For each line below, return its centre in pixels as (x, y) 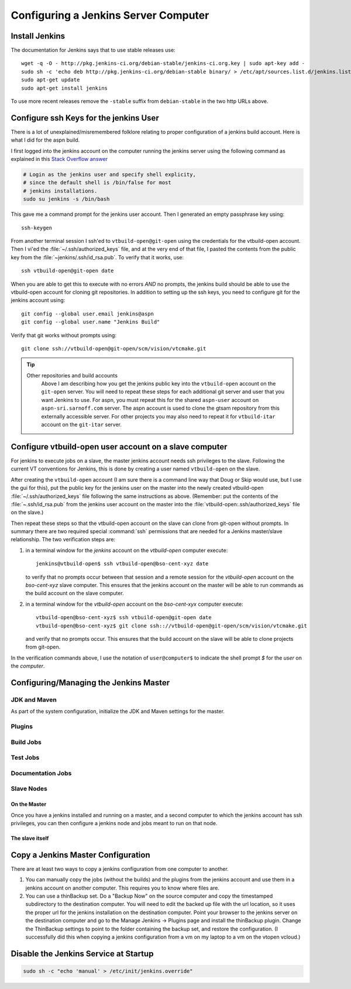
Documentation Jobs (41, 773)
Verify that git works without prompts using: (64, 335)
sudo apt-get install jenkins (65, 88)
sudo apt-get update (51, 80)
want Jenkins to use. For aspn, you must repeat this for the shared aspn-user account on (150, 400)
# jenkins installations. (60, 191)
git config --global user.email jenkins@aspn (88, 314)
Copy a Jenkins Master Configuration (80, 855)
